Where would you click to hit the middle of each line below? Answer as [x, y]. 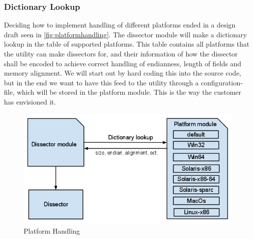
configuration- [222, 82]
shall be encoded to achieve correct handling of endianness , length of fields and [123, 63]
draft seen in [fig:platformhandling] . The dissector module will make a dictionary [126, 34]
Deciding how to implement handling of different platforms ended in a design [120, 25]
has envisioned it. [30, 101]
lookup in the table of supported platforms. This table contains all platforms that [127, 44]
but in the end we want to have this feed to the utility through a [101, 82]
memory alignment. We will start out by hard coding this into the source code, [123, 73]
